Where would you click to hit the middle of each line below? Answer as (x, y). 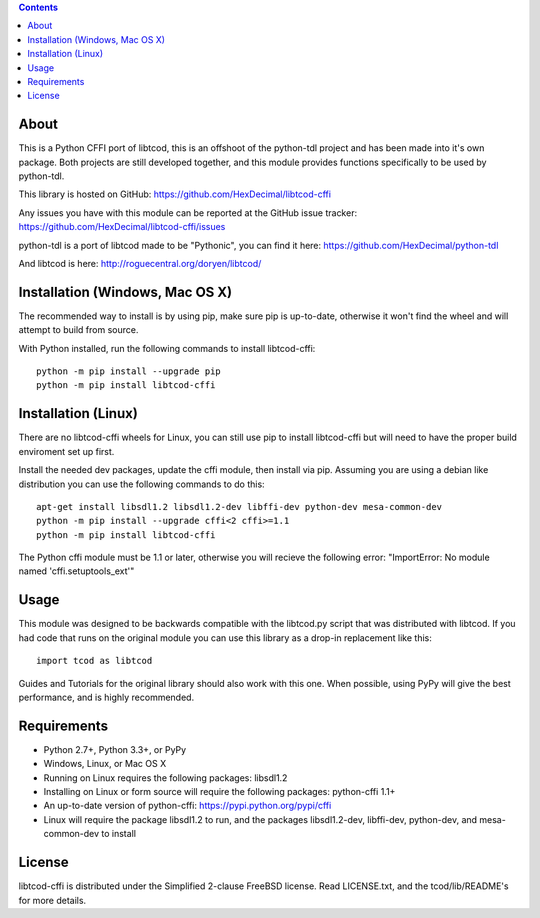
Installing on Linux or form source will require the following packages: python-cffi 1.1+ (219, 792)
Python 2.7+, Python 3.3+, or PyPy (115, 749)
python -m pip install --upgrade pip (129, 371)
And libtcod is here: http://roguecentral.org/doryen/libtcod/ (140, 263)
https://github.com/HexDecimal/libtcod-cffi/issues (122, 227)
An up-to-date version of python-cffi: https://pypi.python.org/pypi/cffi (187, 806)
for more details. (52, 900)
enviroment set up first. (66, 451)
